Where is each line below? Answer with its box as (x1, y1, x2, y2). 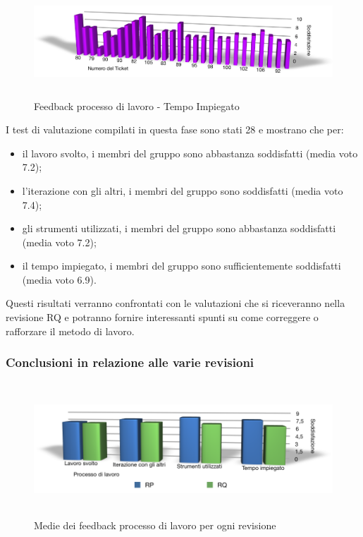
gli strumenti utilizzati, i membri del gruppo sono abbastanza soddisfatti (22, 221, 336, 236)
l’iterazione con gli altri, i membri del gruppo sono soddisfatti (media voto (22, 183, 343, 198)
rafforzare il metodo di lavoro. (6, 323, 135, 338)
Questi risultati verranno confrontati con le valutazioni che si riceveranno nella (6, 296, 345, 310)
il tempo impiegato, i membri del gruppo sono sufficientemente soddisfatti (22, 258, 341, 273)
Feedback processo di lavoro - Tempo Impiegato (34, 98, 240, 113)
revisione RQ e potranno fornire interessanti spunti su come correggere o (6, 310, 319, 325)
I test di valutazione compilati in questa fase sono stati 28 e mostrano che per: (6, 122, 344, 137)
